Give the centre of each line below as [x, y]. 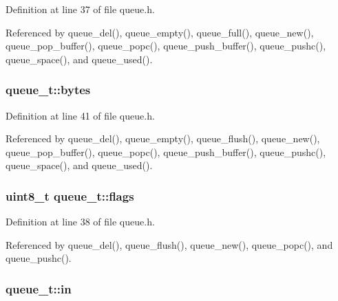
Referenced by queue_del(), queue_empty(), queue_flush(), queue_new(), [163, 138]
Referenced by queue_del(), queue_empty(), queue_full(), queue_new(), [160, 32]
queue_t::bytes [48, 90]
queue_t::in [39, 288]
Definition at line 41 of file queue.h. [80, 115]
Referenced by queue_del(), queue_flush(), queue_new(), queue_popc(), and [169, 244]
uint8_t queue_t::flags [70, 196]
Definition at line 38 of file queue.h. [80, 222]
